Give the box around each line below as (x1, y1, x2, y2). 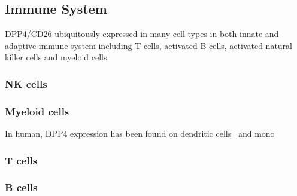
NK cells (5, 76, 47, 91)
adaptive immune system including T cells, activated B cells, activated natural (5, 39, 293, 51)
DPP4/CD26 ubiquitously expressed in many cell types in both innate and (5, 27, 279, 40)
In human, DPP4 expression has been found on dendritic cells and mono (5, 127, 275, 140)
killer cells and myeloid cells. (5, 51, 110, 63)
